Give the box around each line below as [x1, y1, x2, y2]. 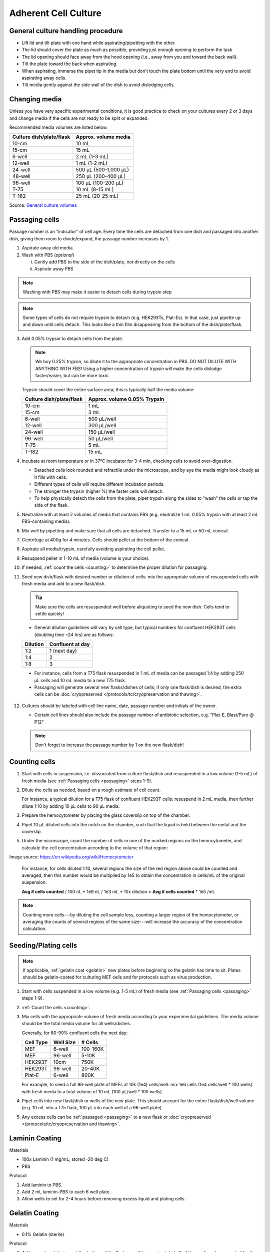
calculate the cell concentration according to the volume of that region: [21, 844, 168, 851]
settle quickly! [35, 611, 64, 617]
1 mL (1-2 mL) [75, 160, 107, 167]
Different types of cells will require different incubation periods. [34, 481, 165, 487]
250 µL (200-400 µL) [75, 173, 126, 180]
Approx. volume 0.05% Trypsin [88, 396, 164, 403]
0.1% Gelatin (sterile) [21, 1231, 64, 1237]
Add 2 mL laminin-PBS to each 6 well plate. [21, 1189, 111, 1195]
